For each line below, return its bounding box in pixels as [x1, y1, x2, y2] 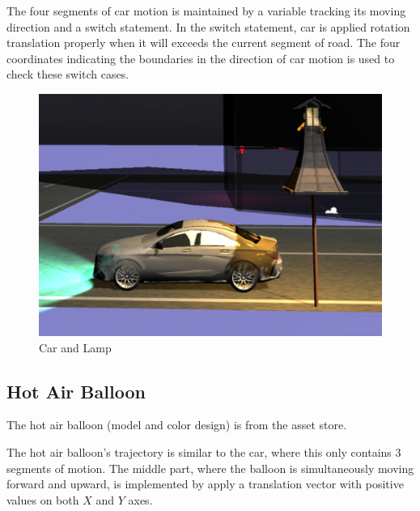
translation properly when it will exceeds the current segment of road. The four [6, 34, 401, 51]
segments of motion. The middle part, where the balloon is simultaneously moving [6, 459, 414, 476]
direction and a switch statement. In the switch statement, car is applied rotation [6, 18, 410, 35]
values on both [6, 491, 79, 508]
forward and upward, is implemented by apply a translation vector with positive [6, 475, 404, 492]
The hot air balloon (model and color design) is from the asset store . [6, 416, 347, 433]
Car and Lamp [39, 339, 112, 356]
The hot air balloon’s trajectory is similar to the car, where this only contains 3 [6, 443, 401, 460]
